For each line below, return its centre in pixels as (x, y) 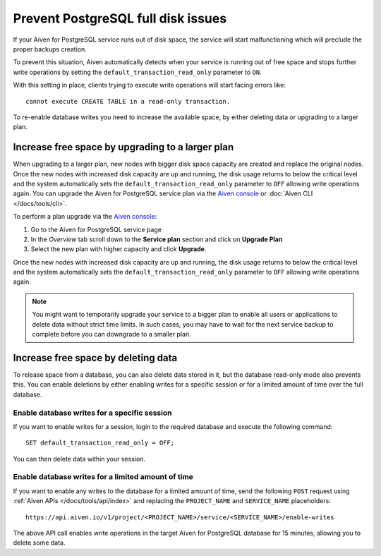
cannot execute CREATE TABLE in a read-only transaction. (128, 101)
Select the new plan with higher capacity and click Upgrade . (119, 249)
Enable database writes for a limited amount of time (103, 477)
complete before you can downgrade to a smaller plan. (111, 334)
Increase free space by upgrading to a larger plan (123, 147)
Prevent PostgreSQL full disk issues (120, 18)
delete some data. (39, 543)
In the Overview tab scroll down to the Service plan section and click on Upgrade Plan (157, 239)
